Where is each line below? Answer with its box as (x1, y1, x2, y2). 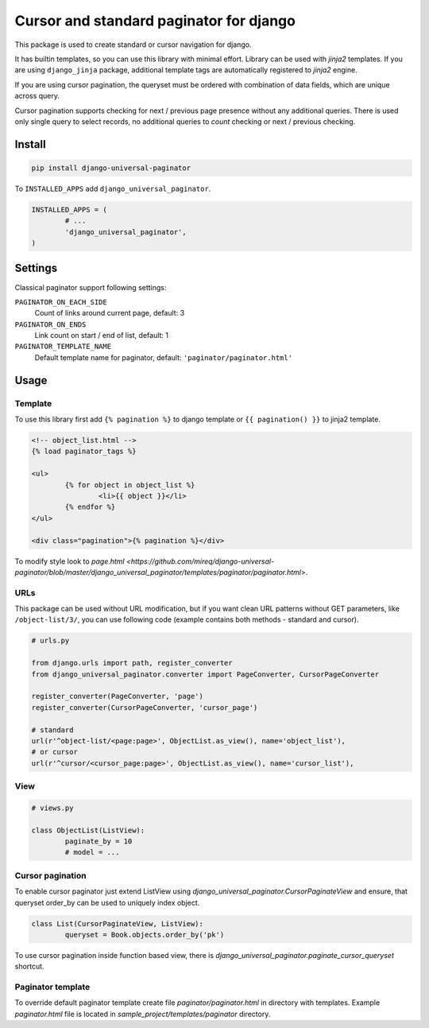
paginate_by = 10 (64, 837, 133, 846)
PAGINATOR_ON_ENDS (14, 320, 87, 329)
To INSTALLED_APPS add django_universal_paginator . (14, 184, 211, 193)
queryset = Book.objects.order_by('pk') (64, 930, 225, 939)
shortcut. (14, 962, 44, 972)
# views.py (31, 803, 74, 813)
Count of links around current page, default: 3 (34, 308, 185, 318)
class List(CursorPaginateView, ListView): (31, 919, 204, 928)
